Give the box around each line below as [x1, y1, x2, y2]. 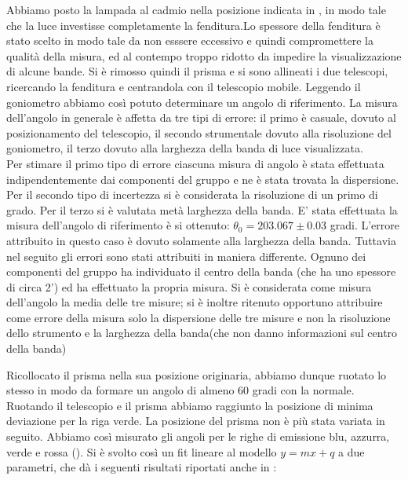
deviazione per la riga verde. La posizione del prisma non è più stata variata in [6, 412, 385, 429]
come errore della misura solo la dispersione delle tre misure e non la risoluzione [6, 309, 391, 325]
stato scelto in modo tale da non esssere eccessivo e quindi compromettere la [6, 32, 374, 49]
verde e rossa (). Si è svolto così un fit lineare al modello [6, 443, 277, 460]
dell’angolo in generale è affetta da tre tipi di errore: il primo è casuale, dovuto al [6, 109, 396, 126]
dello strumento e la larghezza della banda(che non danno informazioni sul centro [6, 324, 398, 341]
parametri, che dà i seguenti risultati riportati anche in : [6, 459, 277, 475]
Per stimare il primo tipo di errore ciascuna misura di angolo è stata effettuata [6, 155, 384, 171]
